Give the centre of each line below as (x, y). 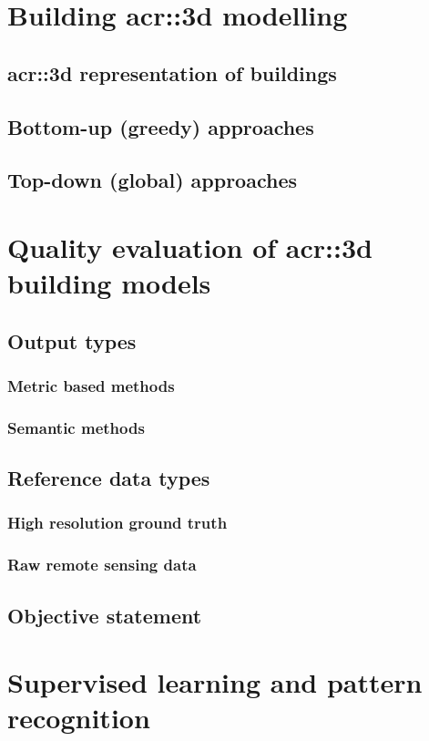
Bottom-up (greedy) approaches (161, 126)
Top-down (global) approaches (153, 180)
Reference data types (109, 478)
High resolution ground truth (117, 523)
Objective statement (105, 615)
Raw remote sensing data (102, 565)
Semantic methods (76, 427)
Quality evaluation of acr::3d (190, 247)
